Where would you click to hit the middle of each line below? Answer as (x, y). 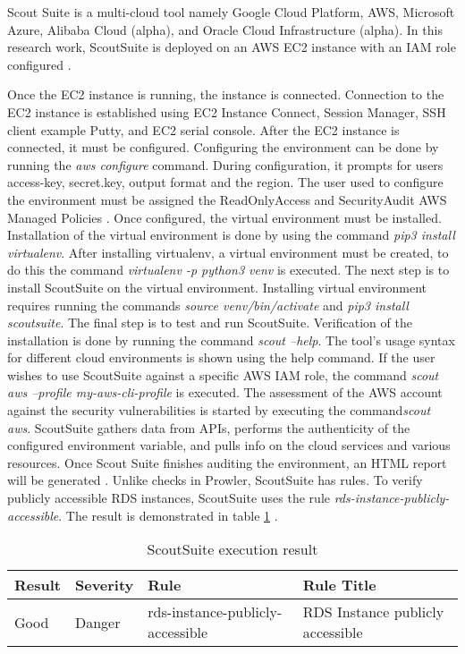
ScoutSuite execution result (232, 549)
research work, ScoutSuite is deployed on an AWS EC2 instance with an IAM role (232, 47)
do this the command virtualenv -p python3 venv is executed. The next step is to (228, 270)
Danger (97, 622)
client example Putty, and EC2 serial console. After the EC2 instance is (203, 129)
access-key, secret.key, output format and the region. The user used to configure (225, 182)
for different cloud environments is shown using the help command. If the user (221, 357)
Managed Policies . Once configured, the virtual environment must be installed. (224, 217)
